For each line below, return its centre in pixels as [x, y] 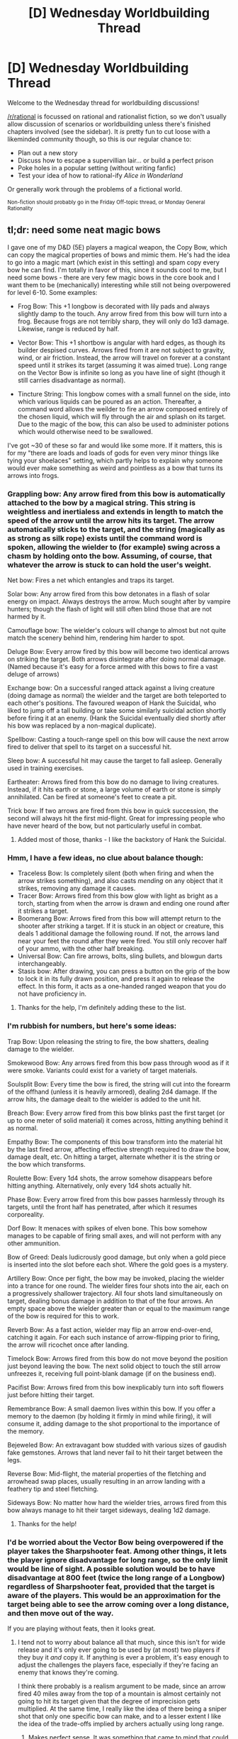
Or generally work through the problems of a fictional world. [95, 189]
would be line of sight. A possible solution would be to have [112, 1569]
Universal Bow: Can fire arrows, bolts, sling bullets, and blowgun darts [120, 956]
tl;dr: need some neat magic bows [84, 230]
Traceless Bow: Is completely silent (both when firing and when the [116, 873]
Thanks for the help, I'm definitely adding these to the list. [102, 1008]
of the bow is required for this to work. [63, 1316]
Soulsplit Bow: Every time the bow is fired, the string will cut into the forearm [119, 1084]
